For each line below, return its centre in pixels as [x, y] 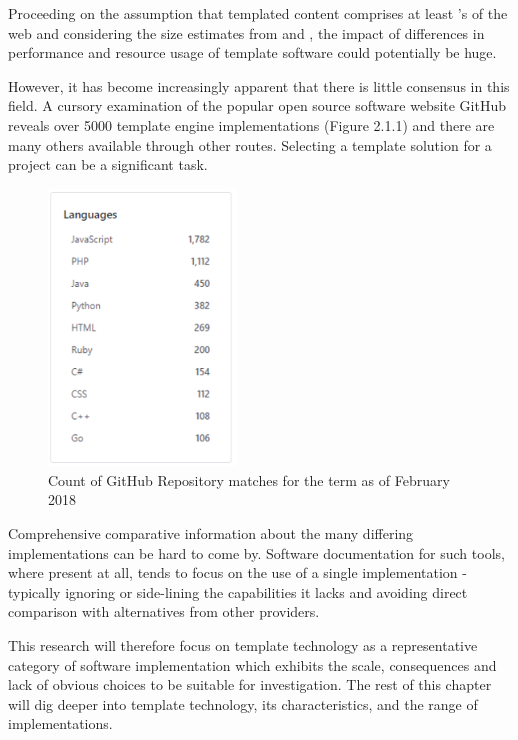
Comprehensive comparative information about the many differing [211, 533]
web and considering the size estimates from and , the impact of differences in [246, 32]
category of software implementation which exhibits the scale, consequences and [252, 664]
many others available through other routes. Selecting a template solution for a [250, 144]
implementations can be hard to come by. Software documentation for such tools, [256, 552]
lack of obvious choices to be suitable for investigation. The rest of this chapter [250, 684]
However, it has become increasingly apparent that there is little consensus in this [259, 85]
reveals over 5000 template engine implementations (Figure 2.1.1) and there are [251, 124]
